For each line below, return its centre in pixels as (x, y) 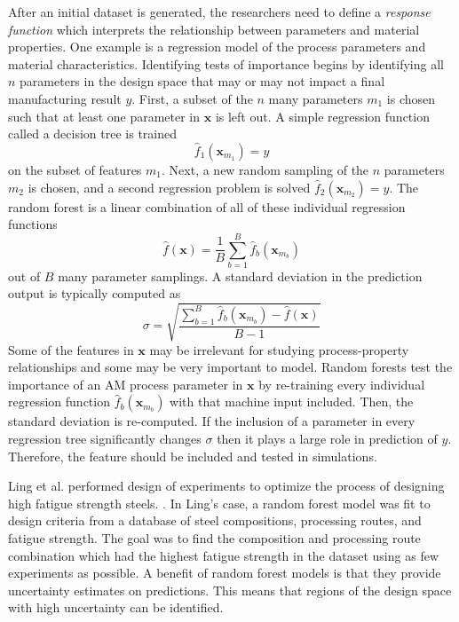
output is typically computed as (95, 293)
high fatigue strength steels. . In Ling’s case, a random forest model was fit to (219, 503)
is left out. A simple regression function (322, 116)
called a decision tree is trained (92, 134)
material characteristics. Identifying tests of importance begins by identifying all (226, 63)
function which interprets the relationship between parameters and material (214, 29)
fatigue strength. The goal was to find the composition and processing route (214, 537)
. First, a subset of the (192, 98)
